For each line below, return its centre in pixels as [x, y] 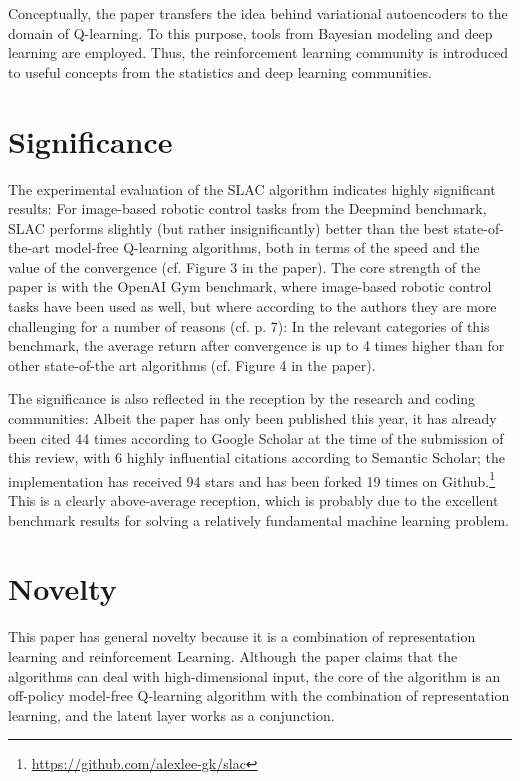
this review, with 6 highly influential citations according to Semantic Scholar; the [256, 457]
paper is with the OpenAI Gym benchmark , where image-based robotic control [250, 286]
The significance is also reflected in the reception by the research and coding [242, 398]
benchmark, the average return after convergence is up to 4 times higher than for [256, 345]
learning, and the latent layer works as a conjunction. [171, 714]
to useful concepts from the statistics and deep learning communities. [220, 71]
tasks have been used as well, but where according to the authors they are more [252, 306]
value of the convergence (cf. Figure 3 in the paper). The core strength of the [244, 266]
